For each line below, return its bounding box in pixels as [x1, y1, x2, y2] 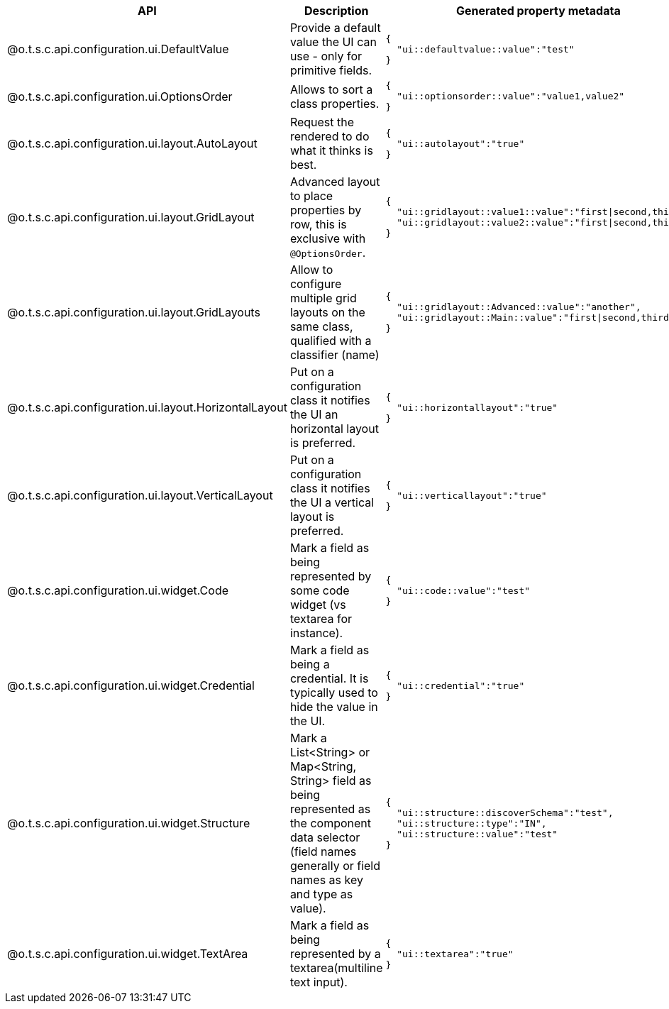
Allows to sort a [289, 82, 373, 97]
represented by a [289, 947, 381, 961]
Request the [289, 115, 355, 129]
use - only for [289, 49, 363, 63]
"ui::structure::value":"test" [397, 828, 558, 839]
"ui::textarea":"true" [397, 948, 514, 959]
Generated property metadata [455, 4, 621, 18]
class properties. [289, 96, 380, 111]
